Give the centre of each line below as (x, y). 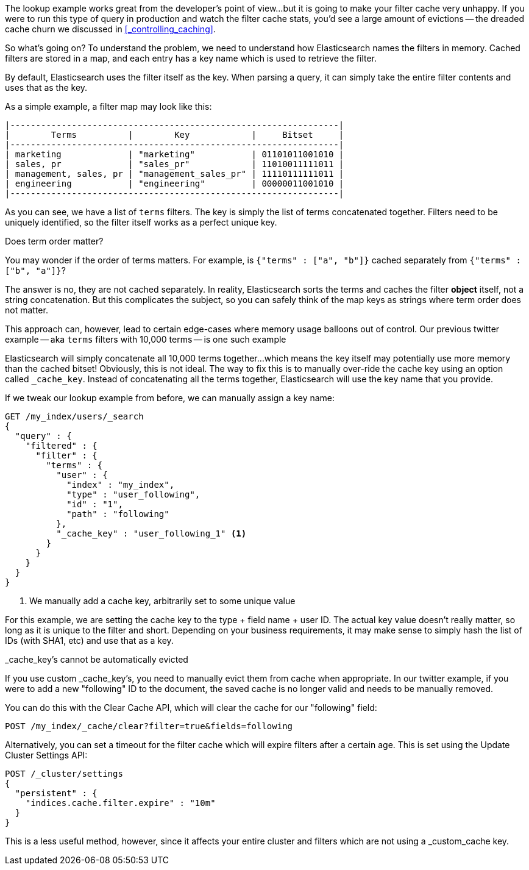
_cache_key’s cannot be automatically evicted (97, 659)
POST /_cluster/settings (64, 774)
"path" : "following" (118, 514)
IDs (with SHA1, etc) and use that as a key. (89, 640)
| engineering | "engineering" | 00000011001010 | (175, 184)
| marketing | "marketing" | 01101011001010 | (175, 154)
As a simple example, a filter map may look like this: (108, 106)
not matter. (27, 310)
